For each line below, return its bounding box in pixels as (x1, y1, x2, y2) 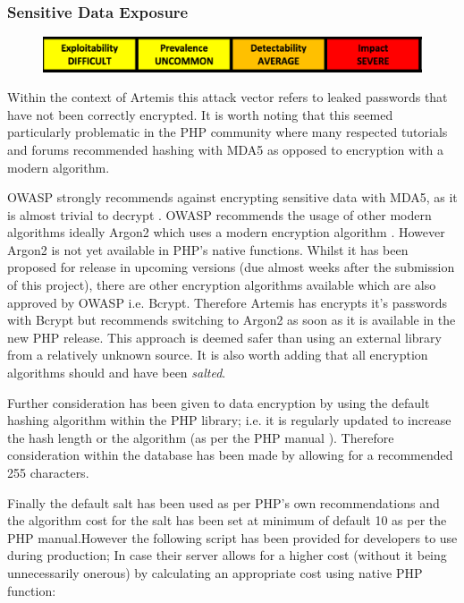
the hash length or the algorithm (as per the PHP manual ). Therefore (7, 428, 394, 446)
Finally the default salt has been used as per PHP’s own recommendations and (7, 493, 440, 512)
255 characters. (7, 463, 89, 482)
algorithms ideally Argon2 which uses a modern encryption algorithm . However (7, 223, 445, 242)
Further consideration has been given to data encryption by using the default (7, 393, 430, 412)
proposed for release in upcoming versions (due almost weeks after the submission (7, 258, 455, 276)
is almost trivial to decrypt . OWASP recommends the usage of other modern (7, 205, 432, 224)
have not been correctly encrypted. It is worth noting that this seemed (7, 105, 393, 123)
